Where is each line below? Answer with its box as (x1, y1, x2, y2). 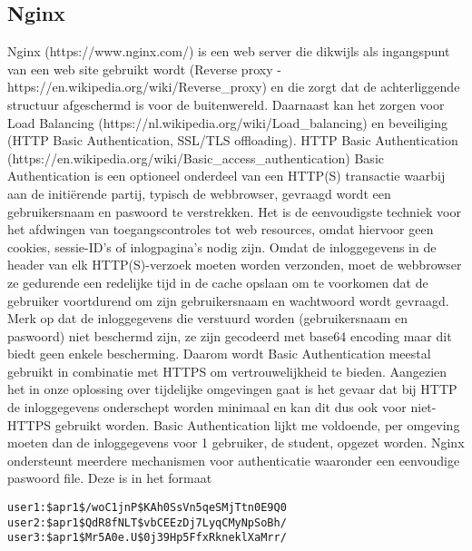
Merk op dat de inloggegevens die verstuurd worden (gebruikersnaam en (7, 309, 408, 328)
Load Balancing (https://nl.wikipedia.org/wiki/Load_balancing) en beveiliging (7, 113, 447, 132)
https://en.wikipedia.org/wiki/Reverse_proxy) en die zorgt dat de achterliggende (7, 77, 460, 96)
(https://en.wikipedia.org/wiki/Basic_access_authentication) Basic (7, 148, 384, 167)
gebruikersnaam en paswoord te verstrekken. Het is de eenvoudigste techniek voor (7, 202, 461, 221)
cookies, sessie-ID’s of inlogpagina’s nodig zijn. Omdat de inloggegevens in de (7, 237, 437, 256)
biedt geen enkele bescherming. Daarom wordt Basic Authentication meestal (7, 344, 431, 363)
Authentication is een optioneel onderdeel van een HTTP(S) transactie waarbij (7, 166, 446, 185)
